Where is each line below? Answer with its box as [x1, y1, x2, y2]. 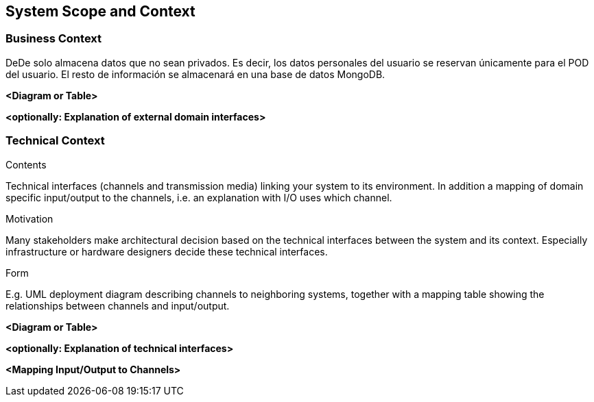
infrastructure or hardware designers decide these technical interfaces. [5, 245, 328, 257]
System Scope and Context [5, 3, 195, 20]
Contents [5, 158, 47, 171]
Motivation [5, 212, 54, 225]
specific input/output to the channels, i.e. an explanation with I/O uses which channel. [5, 191, 392, 203]
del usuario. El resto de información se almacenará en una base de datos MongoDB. [5, 68, 385, 80]
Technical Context [5, 134, 105, 148]
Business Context [5, 32, 102, 46]
